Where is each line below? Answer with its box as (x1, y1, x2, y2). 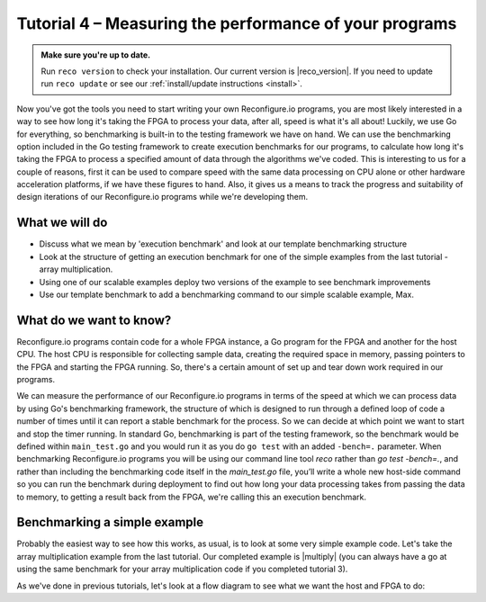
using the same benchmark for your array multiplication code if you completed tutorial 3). (16, 563, 348, 575)
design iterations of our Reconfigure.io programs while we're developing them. (16, 192, 309, 202)
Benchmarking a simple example (16, 515, 204, 530)
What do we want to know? (16, 312, 172, 328)
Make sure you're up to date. (40, 49, 151, 60)
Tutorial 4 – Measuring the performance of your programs (16, 13, 457, 33)
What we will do (16, 215, 108, 230)
